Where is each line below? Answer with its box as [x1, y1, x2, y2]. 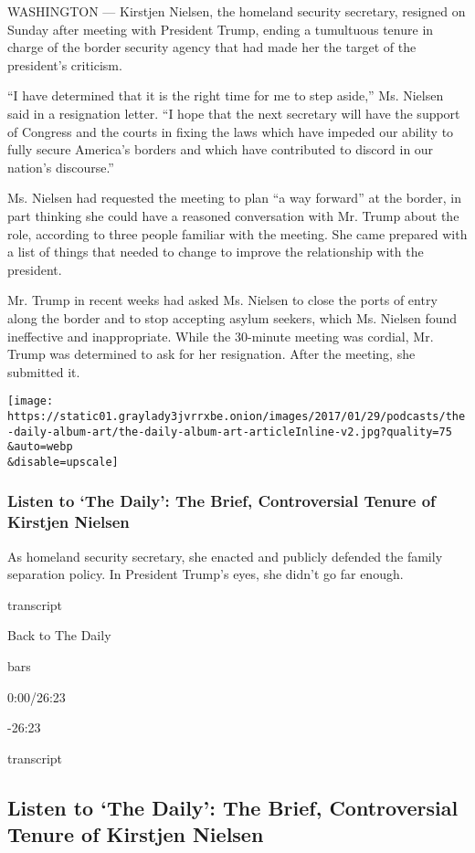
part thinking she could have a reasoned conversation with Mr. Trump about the [7, 205, 459, 225]
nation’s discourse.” [7, 157, 114, 176]
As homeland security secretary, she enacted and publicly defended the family [7, 546, 443, 565]
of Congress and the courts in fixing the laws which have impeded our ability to [7, 121, 454, 141]
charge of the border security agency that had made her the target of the [7, 37, 417, 57]
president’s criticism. [7, 55, 122, 74]
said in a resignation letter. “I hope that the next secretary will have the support [7, 103, 460, 122]
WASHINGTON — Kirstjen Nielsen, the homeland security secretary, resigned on [7, 2, 466, 20]
